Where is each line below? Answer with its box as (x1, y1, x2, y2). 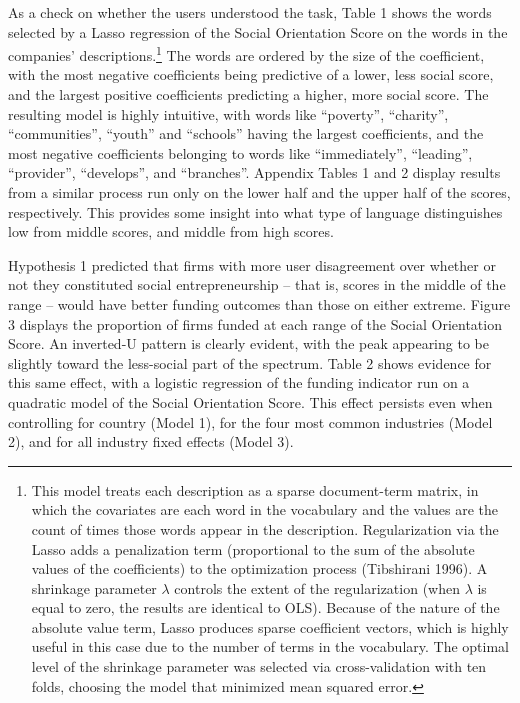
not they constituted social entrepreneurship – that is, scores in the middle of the (8, 274, 506, 295)
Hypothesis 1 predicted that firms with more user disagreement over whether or (8, 254, 496, 275)
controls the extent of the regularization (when (174, 577, 460, 598)
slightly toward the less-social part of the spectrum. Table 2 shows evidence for (8, 352, 492, 373)
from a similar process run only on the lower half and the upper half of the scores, (8, 182, 511, 202)
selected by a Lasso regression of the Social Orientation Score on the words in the (8, 21, 508, 42)
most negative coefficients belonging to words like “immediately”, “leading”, (8, 142, 473, 163)
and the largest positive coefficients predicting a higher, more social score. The (8, 84, 489, 105)
